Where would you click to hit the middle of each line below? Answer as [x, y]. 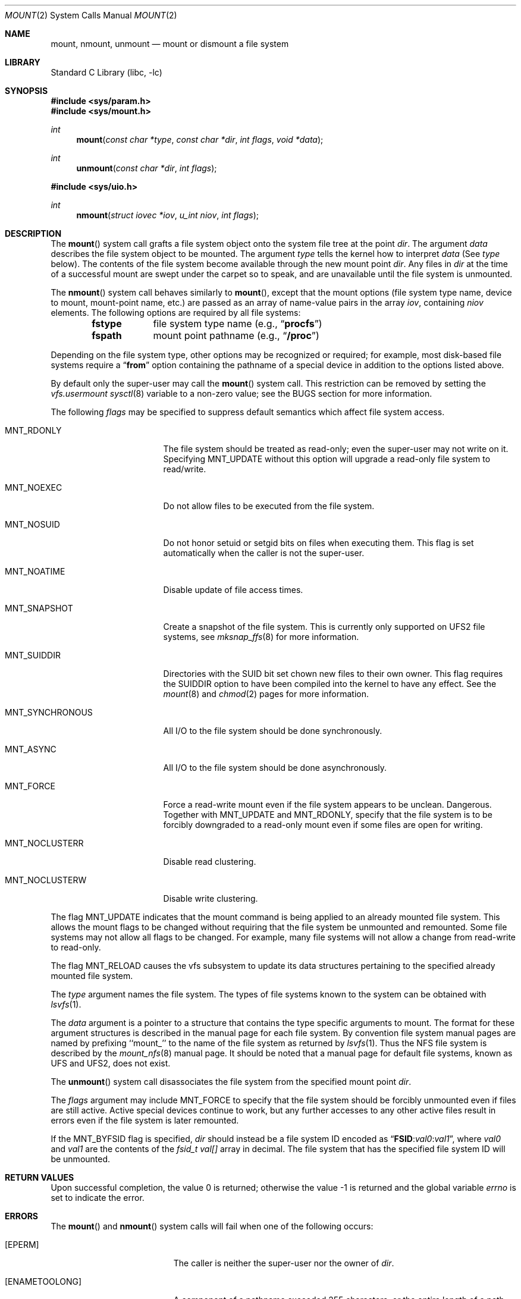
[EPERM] [22, 1245]
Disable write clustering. [211, 898]
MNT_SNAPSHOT [39, 608]
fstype [107, 324]
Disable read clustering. [210, 862]
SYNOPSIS [26, 91]
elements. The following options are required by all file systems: [176, 313]
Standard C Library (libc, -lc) [106, 72]
